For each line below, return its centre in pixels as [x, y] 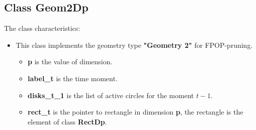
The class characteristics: [42, 28]
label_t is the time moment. [73, 78]
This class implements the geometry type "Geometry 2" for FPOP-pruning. [134, 45]
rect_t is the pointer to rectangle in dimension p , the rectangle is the [135, 112]
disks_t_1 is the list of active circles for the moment [111, 95]
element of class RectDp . [67, 121]
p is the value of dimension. [70, 62]
